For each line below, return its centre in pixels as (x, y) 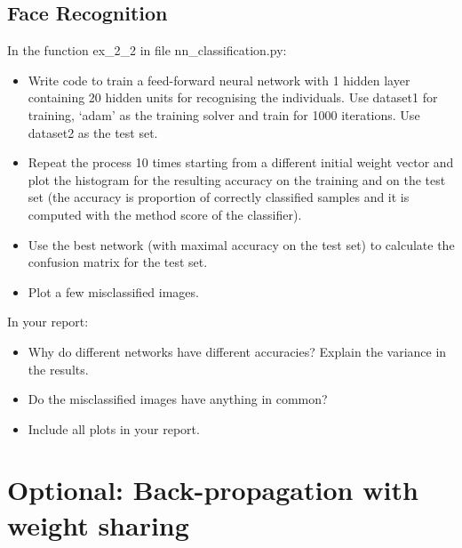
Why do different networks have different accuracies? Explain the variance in (237, 351)
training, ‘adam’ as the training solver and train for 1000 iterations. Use (224, 114)
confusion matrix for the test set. (118, 262)
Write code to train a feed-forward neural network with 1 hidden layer (219, 80)
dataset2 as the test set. (93, 132)
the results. (58, 369)
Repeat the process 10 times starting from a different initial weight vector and (241, 162)
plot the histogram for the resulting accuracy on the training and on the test (237, 179)
